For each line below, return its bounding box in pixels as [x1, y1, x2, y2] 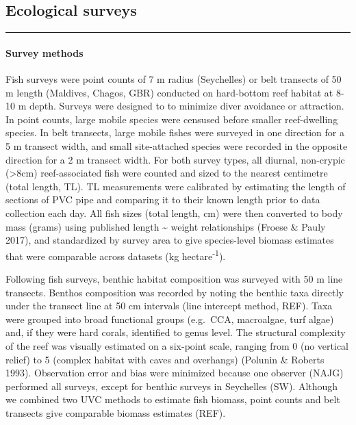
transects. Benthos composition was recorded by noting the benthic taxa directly [5, 285, 344, 299]
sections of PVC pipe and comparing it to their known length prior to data [5, 192, 320, 207]
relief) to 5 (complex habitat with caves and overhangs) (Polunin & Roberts [5, 352, 325, 366]
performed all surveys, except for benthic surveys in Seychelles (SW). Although [5, 378, 338, 393]
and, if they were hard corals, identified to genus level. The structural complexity [5, 325, 346, 339]
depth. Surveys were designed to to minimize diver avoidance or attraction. [29, 99, 344, 113]
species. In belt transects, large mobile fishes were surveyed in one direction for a [5, 125, 344, 140]
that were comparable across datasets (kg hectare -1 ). [5, 246, 226, 263]
